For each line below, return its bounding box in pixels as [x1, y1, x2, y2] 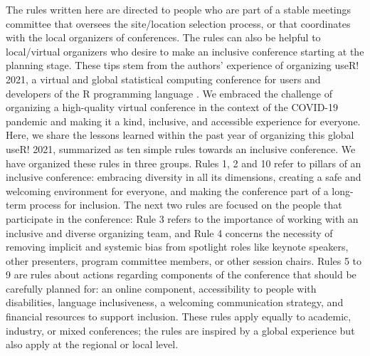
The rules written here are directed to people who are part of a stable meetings [6, 2, 351, 16]
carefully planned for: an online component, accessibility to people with [6, 281, 317, 295]
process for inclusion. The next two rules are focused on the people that [29, 197, 342, 212]
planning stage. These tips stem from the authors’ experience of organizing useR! [6, 58, 359, 73]
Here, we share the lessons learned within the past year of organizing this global [6, 127, 354, 142]
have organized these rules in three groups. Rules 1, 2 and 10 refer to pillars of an [6, 155, 361, 170]
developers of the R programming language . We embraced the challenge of [6, 85, 332, 100]
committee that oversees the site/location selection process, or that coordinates [6, 16, 351, 31]
